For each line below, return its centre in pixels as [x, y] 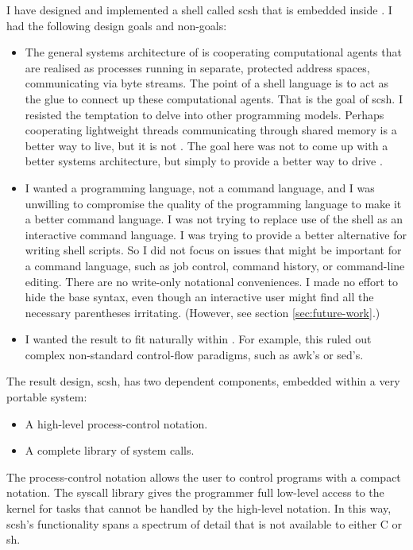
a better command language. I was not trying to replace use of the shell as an [214, 219]
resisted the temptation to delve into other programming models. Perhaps [205, 114]
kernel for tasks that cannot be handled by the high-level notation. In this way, [199, 508]
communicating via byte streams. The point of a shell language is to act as [207, 83]
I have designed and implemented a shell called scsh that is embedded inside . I [199, 10]
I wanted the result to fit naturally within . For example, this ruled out [198, 339]
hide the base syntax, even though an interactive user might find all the [199, 297]
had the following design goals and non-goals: [117, 25]
